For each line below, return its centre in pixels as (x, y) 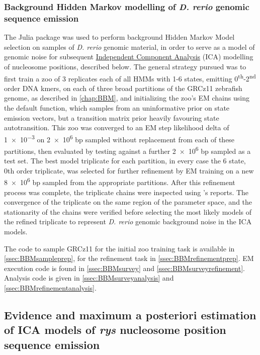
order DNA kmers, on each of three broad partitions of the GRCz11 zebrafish (123, 88)
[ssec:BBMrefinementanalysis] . (50, 288)
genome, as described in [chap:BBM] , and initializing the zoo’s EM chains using (127, 98)
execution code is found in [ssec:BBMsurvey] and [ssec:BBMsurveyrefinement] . (125, 268)
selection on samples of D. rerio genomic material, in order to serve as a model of (129, 47)
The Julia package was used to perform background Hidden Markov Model (119, 37)
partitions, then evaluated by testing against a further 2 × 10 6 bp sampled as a (127, 150)
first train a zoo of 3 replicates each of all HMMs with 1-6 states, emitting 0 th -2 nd (130, 77)
